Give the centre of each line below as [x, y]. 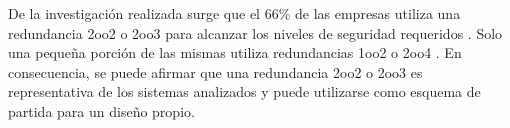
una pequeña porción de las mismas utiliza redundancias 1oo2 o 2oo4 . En [235, 52]
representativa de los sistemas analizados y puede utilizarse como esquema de [244, 91]
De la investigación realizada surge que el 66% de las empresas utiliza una [234, 13]
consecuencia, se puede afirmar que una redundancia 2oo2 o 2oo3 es [215, 71]
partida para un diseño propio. [101, 110]
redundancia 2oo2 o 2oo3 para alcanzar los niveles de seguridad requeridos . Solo [255, 32]
